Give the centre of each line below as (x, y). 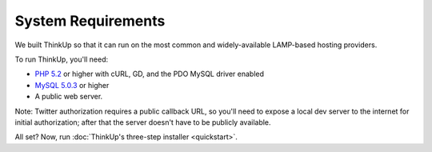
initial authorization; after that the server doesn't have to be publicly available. (143, 122)
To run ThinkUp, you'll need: (62, 59)
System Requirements (90, 21)
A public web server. (69, 97)
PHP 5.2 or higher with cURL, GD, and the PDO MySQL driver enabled (149, 74)
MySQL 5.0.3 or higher (72, 85)
